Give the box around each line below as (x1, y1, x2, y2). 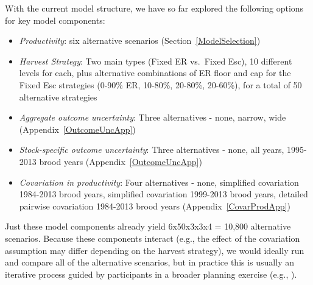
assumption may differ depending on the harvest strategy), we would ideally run (5, 244, 304, 256)
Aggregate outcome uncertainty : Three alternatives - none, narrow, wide (19, 111, 286, 124)
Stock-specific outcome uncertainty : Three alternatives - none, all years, (19, 143, 284, 156)
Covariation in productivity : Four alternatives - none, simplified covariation (19, 175, 299, 188)
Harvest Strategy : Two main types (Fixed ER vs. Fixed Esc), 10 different (19, 54, 292, 67)
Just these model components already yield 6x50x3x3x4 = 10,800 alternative (5, 220, 291, 233)
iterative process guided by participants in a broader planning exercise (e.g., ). (5, 267, 297, 280)
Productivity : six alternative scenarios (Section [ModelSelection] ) (19, 34, 261, 47)
